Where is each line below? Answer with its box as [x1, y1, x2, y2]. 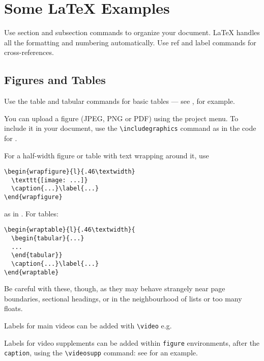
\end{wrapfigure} [4, 193, 63, 201]
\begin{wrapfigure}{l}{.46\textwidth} [4, 168, 135, 176]
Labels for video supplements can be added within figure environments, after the [4, 337, 260, 348]
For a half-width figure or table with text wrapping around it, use [4, 150, 209, 160]
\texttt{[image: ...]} [11, 176, 88, 184]
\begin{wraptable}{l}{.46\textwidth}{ [4, 226, 135, 234]
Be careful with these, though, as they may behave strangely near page [4, 283, 225, 294]
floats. [4, 303, 23, 314]
